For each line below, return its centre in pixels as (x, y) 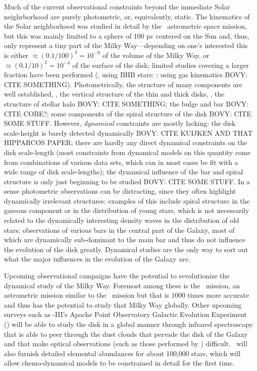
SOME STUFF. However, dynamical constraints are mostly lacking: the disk (120, 123)
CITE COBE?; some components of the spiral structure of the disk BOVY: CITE (128, 113)
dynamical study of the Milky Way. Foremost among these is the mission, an (122, 285)
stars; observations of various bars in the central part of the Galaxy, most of (119, 230)
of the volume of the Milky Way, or (156, 55)
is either (16, 55)
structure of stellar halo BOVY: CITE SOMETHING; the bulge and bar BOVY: (126, 103)
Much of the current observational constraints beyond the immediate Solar (117, 6)
